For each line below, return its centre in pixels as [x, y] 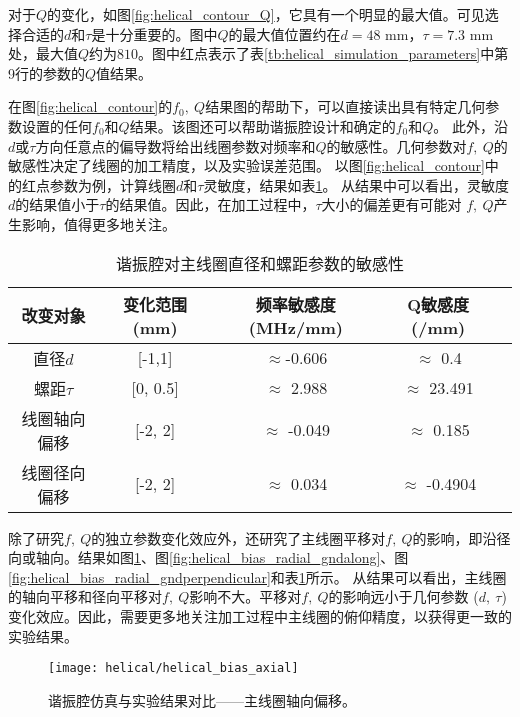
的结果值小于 [57, 204]
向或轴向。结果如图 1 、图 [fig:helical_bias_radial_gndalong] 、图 [208, 557]
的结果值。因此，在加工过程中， [210, 204]
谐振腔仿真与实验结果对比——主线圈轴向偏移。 [202, 699]
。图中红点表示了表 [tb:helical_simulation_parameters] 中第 [323, 53]
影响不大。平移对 [245, 596]
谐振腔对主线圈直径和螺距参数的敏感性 [259, 263]
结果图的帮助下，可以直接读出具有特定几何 [345, 106]
